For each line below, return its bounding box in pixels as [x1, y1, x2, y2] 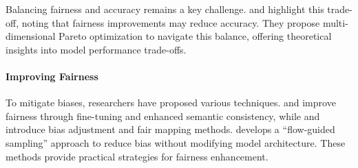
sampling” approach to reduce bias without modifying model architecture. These [6, 135, 346, 149]
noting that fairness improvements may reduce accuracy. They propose [21, 15, 320, 29]
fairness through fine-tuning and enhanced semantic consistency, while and [6, 108, 320, 123]
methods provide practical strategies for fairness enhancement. [6, 149, 268, 163]
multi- [322, 15, 348, 29]
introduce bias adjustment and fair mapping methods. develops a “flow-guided [6, 122, 335, 136]
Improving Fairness [6, 69, 98, 83]
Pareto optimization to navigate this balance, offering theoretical [59, 29, 332, 43]
